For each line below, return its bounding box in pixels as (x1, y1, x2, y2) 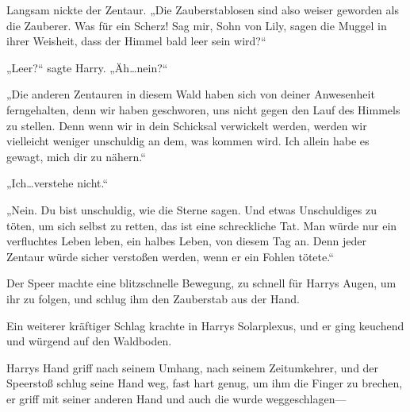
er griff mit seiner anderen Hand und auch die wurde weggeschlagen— (6, 390, 347, 406)
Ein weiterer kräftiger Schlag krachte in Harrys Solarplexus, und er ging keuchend (6, 317, 404, 333)
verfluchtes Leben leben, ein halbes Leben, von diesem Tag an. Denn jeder (6, 233, 366, 249)
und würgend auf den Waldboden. (6, 333, 172, 349)
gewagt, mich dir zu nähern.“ (6, 148, 146, 164)
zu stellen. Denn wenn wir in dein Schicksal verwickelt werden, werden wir (6, 117, 367, 133)
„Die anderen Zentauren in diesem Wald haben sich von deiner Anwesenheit (6, 86, 375, 102)
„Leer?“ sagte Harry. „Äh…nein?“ (6, 59, 168, 75)
